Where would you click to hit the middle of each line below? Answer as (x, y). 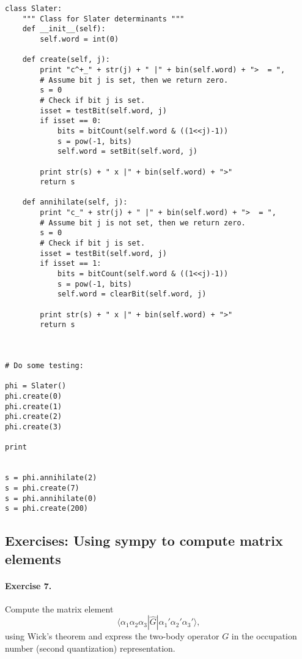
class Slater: (34, 9)
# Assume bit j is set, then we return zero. (134, 80)
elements (33, 558)
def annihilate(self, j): (75, 202)
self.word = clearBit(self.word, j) (132, 294)
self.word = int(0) (79, 39)
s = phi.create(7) (42, 488)
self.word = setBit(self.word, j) (127, 152)
